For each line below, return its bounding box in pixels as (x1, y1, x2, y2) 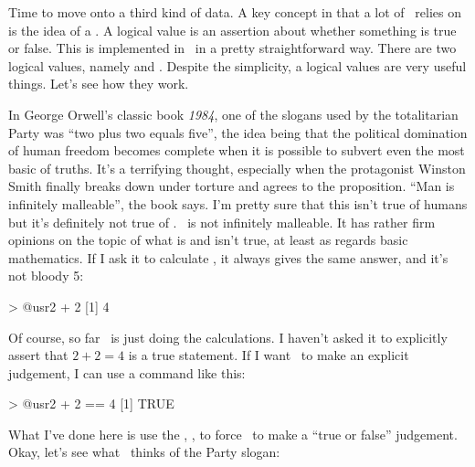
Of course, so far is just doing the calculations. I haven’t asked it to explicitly (8, 327, 448, 346)
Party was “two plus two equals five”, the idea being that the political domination (8, 122, 468, 142)
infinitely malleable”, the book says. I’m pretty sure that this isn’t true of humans (8, 194, 468, 213)
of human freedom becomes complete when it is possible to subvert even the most (8, 141, 465, 160)
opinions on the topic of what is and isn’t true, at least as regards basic (8, 230, 408, 249)
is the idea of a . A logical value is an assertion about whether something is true (8, 20, 457, 39)
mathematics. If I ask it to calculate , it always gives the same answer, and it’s (8, 248, 449, 267)
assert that (8, 345, 69, 365)
